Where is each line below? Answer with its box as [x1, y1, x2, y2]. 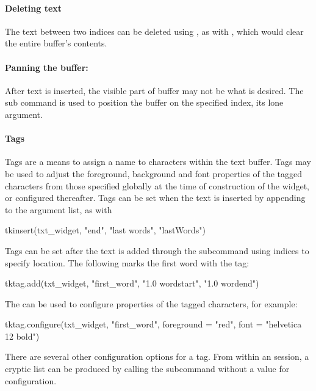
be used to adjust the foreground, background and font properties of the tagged [5, 167, 302, 180]
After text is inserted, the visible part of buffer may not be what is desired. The [5, 84, 304, 97]
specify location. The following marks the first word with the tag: [5, 256, 250, 269]
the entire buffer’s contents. [5, 37, 107, 49]
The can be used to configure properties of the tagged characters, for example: [5, 297, 298, 310]
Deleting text [5, 1, 62, 14]
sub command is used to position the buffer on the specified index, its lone [5, 96, 284, 109]
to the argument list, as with [5, 203, 112, 216]
